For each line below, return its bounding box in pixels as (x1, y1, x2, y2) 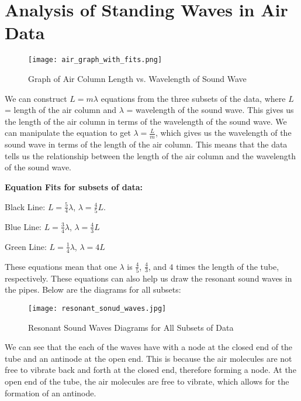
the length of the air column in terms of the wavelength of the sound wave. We (5, 115, 287, 127)
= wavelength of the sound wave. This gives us (126, 104, 294, 116)
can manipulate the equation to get (5, 126, 131, 139)
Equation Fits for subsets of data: (5, 180, 143, 193)
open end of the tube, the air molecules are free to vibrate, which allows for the (5, 375, 289, 388)
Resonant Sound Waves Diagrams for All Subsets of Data (28, 321, 234, 333)
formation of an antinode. (5, 386, 96, 399)
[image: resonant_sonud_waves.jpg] (28, 304, 167, 313)
